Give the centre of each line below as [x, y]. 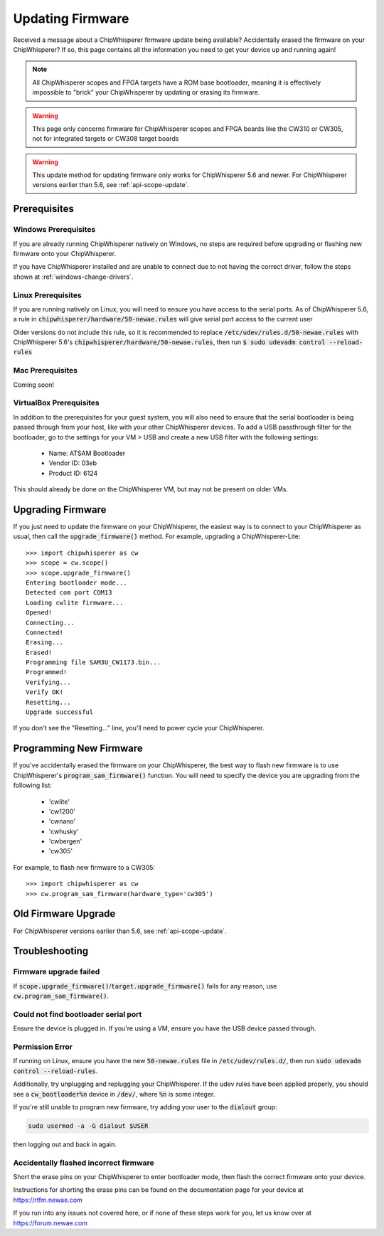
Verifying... [48, 682]
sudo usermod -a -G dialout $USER [88, 1126]
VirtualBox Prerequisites [56, 403]
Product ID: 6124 [73, 473]
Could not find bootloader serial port [78, 1014]
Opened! [39, 613]
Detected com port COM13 [69, 593]
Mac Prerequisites [46, 371]
